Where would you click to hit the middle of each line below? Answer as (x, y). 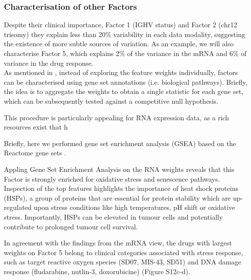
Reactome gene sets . (35, 153)
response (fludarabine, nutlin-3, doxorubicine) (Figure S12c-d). (97, 271)
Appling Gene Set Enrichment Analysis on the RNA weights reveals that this (119, 169)
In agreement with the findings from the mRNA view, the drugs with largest (118, 243)
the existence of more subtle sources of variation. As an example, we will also (119, 44)
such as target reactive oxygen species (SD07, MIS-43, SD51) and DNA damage (123, 262)
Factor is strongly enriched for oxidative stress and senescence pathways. (112, 178)
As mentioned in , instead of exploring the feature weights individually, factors (121, 72)
